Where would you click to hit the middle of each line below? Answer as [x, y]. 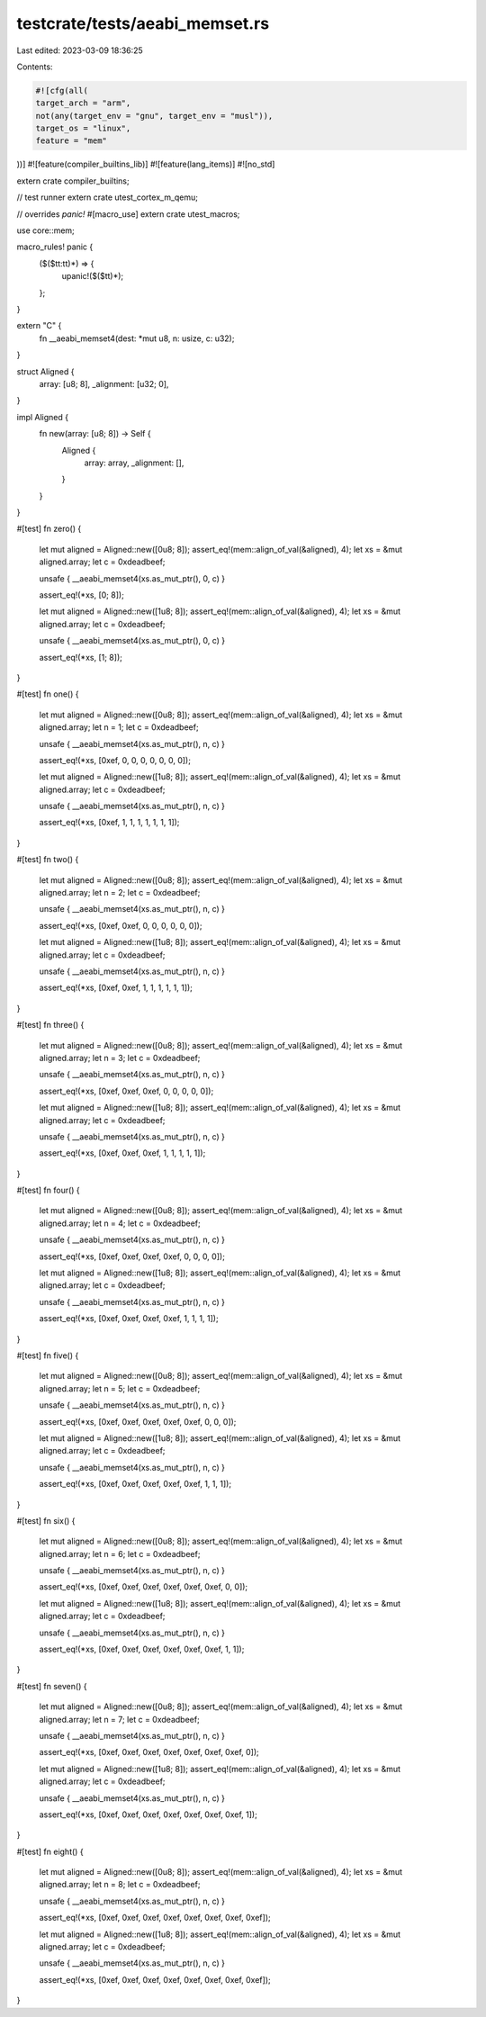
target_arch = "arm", [83, 103]
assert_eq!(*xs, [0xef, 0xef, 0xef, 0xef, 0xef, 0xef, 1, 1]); [142, 1649]
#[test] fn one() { [48, 694]
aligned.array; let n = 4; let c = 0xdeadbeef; [120, 1223]
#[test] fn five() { [48, 1355]
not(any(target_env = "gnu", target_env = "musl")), [154, 116]
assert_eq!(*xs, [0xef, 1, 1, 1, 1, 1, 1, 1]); [109, 823]
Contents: [35, 67]
